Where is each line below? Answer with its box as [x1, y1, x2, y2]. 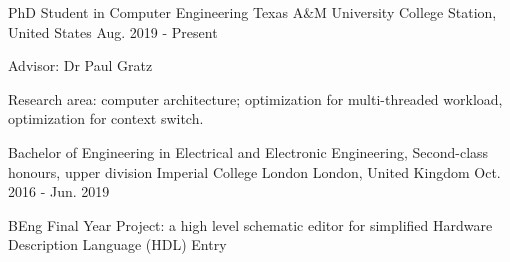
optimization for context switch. [8, 108, 204, 129]
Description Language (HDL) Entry [8, 234, 227, 255]
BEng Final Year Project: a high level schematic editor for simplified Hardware [8, 214, 493, 235]
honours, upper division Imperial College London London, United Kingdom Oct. [8, 161, 501, 182]
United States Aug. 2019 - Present [8, 21, 218, 42]
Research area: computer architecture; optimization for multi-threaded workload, [8, 88, 503, 109]
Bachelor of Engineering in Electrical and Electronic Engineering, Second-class [8, 141, 489, 162]
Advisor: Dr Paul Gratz [8, 55, 153, 76]
